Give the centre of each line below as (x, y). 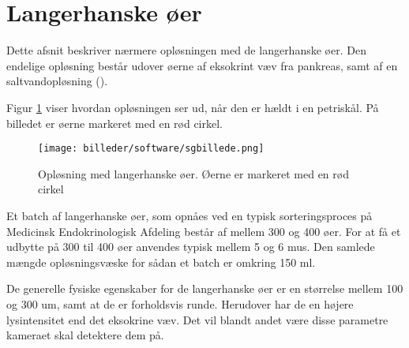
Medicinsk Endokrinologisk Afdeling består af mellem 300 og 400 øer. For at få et (204, 231)
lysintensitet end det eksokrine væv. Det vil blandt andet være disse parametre (197, 319)
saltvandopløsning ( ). (57, 81)
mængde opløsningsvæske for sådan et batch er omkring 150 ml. (161, 262)
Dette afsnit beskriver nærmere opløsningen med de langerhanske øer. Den (186, 50)
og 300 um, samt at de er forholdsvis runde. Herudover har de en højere (180, 303)
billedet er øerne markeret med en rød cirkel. (114, 123)
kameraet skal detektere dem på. (85, 335)
